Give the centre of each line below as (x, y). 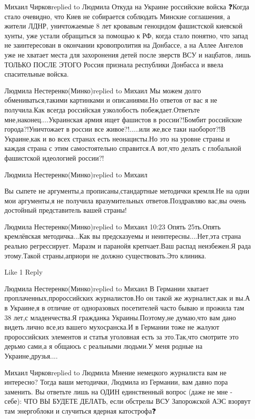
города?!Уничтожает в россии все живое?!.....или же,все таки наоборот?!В (115, 129)
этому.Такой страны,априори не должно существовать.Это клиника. (105, 255)
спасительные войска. (37, 74)
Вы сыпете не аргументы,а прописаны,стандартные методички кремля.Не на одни (127, 191)
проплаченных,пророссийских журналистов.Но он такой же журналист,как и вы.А (127, 298)
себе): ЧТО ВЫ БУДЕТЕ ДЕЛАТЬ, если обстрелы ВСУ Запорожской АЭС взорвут (127, 401)
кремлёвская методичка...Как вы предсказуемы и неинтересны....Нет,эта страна (123, 236)
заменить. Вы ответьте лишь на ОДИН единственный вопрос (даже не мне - (118, 391)
